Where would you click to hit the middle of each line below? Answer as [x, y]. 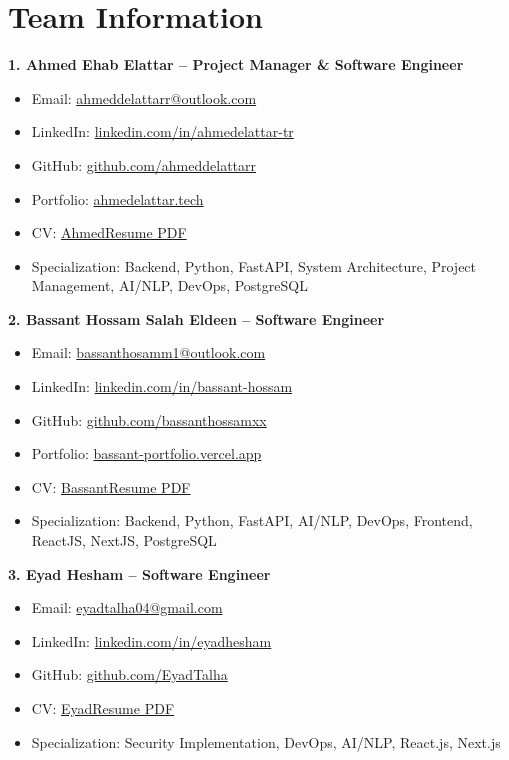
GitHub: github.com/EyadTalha [129, 674]
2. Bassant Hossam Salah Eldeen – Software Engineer [196, 318]
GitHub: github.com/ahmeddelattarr [144, 164]
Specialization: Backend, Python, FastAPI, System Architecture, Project [254, 265]
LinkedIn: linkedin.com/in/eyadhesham [151, 640]
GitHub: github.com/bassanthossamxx [149, 419]
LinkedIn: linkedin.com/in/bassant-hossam [162, 386]
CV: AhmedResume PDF [109, 232]
